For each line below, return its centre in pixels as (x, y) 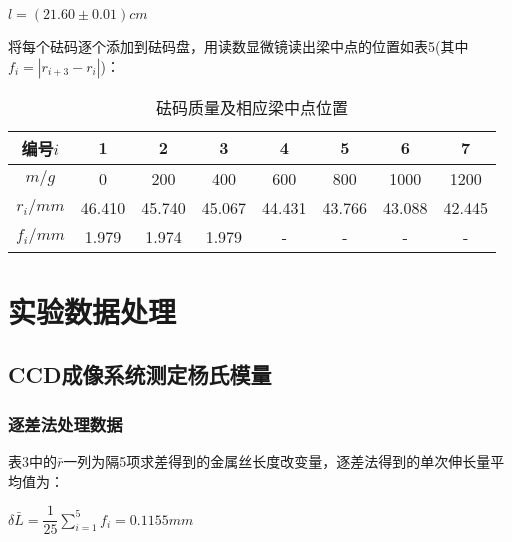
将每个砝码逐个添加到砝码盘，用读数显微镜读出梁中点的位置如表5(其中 (238, 46)
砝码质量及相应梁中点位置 (251, 107)
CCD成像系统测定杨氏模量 (140, 374)
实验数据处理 (92, 310)
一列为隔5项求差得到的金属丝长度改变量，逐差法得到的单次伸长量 (277, 460)
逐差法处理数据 (65, 423)
